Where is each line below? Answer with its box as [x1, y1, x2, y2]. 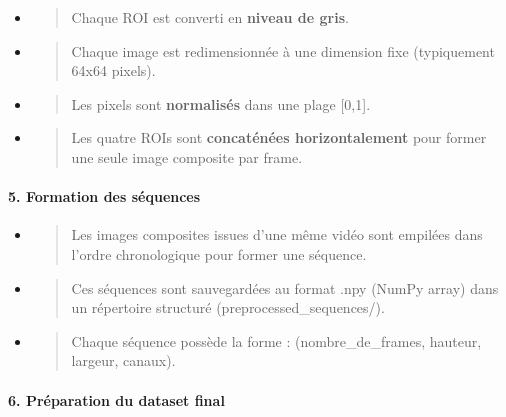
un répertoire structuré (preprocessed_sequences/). [71, 297, 385, 318]
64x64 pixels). [71, 60, 156, 81]
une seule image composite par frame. [71, 146, 303, 167]
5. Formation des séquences [8, 186, 201, 207]
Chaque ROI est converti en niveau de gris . [71, 7, 349, 27]
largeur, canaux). [71, 350, 176, 371]
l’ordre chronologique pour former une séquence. [71, 243, 367, 264]
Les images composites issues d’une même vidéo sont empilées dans [71, 224, 483, 245]
